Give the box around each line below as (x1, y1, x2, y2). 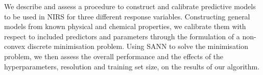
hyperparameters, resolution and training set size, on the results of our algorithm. (4, 61, 260, 71)
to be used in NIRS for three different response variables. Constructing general (4, 11, 250, 21)
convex (4, 41, 26, 52)
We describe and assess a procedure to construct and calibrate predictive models (4, 1, 256, 11)
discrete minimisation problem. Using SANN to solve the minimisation (27, 41, 249, 52)
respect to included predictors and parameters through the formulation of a (4, 31, 240, 41)
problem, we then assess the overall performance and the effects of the (4, 51, 224, 61)
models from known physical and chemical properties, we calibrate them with (4, 21, 246, 32)
